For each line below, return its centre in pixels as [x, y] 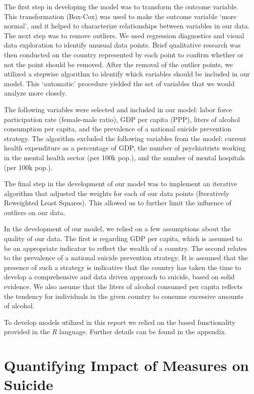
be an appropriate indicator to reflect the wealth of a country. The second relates [126, 248]
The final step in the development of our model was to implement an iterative [121, 184]
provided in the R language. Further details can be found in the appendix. [115, 332]
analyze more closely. [35, 93]
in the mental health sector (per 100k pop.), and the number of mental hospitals [125, 157]
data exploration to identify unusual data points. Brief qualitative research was [122, 45]
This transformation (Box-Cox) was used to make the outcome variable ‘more [120, 16]
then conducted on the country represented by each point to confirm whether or [124, 54]
